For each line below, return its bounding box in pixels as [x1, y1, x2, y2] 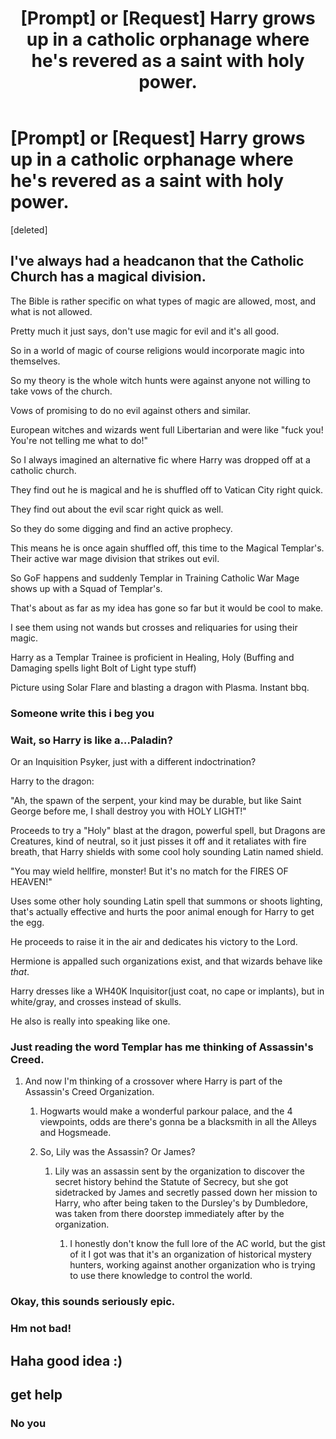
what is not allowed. [10, 305, 93, 317]
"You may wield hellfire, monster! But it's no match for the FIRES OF [10, 865, 289, 877]
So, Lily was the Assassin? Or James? [39, 1146, 196, 1158]
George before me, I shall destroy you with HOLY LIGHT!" [10, 805, 247, 817]
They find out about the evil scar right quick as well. [10, 503, 224, 515]
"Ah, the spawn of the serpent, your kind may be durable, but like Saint [10, 794, 302, 806]
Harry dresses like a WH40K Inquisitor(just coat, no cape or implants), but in [10, 985, 325, 997]
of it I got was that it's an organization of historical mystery [69, 1248, 312, 1261]
